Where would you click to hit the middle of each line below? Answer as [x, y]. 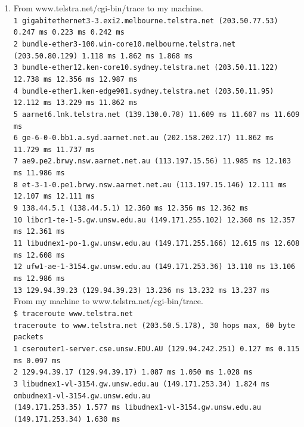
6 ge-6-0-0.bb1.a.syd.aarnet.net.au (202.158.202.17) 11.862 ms [144, 138]
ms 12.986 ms [39, 279]
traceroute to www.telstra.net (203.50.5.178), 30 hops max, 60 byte [154, 325]
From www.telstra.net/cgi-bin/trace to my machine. [108, 8]
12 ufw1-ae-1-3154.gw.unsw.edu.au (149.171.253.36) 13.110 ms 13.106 [154, 267]
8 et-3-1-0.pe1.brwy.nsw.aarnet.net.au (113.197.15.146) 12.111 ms [150, 185]
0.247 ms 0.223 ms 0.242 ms [69, 33]
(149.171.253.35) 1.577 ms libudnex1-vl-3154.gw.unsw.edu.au [137, 408]
